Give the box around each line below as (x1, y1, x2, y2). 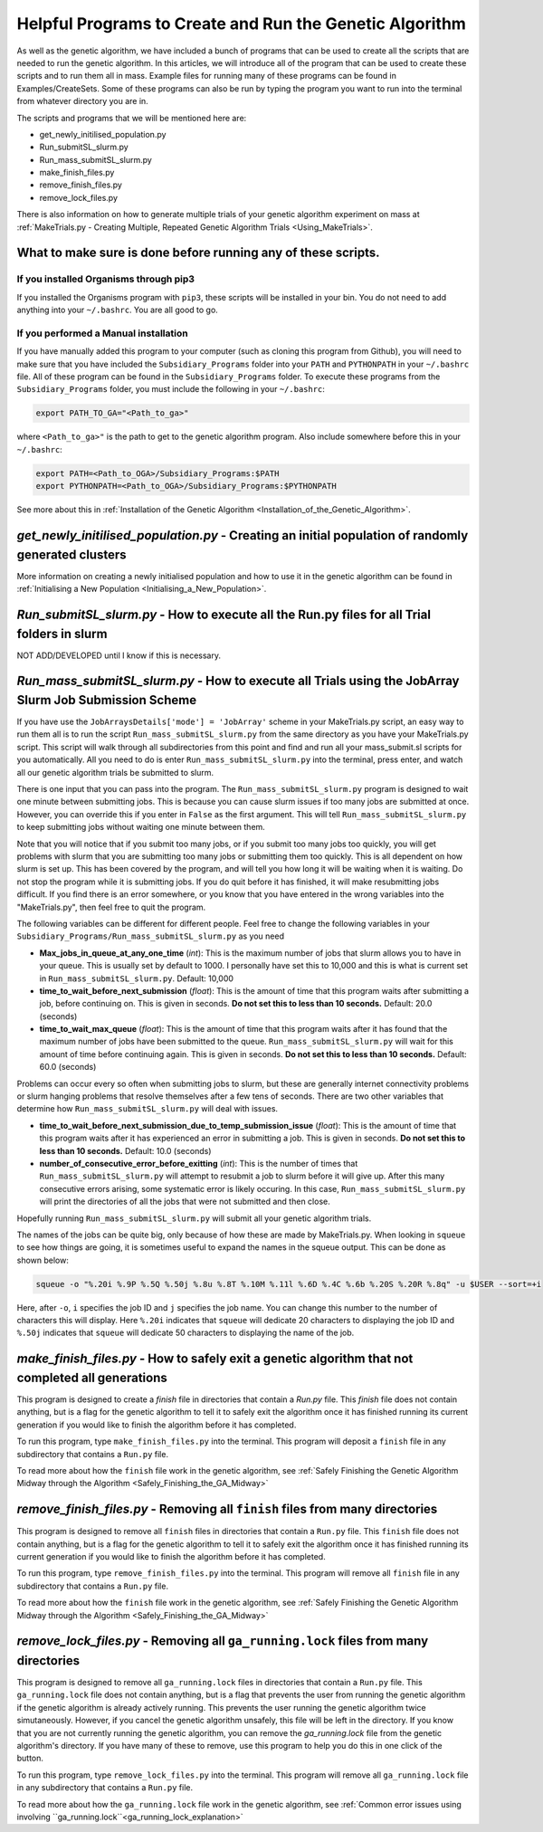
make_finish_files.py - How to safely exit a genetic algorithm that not (16, 1351, 414, 1367)
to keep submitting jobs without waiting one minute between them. (16, 822, 266, 833)
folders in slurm (16, 625, 108, 642)
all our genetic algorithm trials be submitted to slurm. (16, 767, 214, 778)
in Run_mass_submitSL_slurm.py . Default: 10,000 (39, 973, 234, 984)
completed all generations (16, 1369, 167, 1385)
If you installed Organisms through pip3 (16, 272, 195, 285)
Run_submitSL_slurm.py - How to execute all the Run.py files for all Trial (16, 606, 432, 622)
